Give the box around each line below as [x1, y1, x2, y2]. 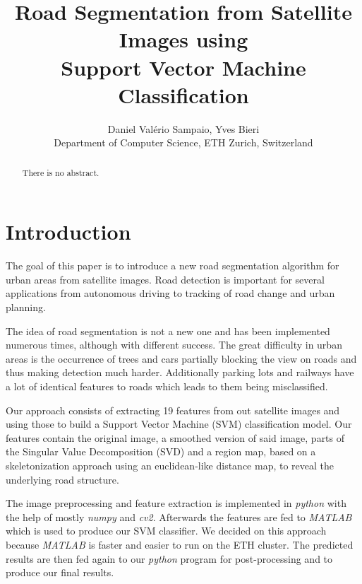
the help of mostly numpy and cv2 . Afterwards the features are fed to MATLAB [6, 509, 352, 524]
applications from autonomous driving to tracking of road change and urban [6, 286, 335, 300]
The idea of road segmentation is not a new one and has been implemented [6, 323, 330, 338]
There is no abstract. [22, 166, 99, 178]
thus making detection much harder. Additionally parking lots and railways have [6, 365, 354, 380]
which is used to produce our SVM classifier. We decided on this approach [6, 523, 327, 538]
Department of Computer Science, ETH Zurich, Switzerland [54, 135, 313, 150]
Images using [119, 25, 248, 54]
